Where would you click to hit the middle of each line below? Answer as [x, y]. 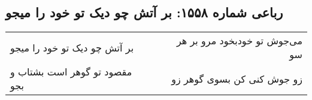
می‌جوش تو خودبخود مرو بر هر [239, 41]
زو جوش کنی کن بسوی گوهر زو [237, 78]
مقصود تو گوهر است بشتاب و [71, 72]
